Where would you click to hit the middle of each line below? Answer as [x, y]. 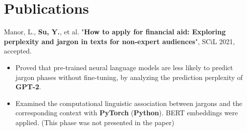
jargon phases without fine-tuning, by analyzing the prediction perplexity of [129, 77]
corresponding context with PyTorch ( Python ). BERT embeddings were [127, 113]
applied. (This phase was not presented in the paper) [95, 122]
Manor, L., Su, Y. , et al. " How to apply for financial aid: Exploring [115, 32]
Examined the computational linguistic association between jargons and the [129, 103]
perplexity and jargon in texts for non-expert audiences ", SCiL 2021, [120, 41]
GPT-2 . [28, 87]
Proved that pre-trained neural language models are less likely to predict [124, 67]
